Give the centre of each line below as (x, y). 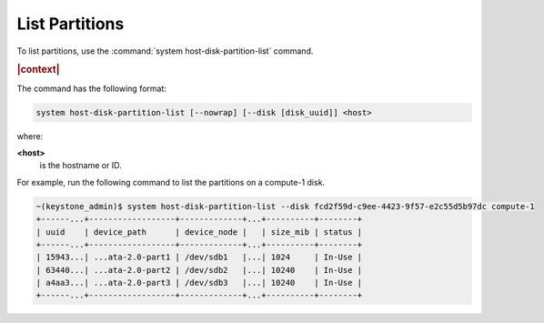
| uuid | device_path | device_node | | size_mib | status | (199, 232)
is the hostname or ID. (81, 166)
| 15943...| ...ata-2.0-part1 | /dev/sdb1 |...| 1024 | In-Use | (199, 257)
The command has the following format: (92, 88)
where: (30, 136)
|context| (38, 70)
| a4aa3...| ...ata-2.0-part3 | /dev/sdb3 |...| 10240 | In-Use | (199, 283)
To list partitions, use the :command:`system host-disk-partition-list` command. (165, 51)
